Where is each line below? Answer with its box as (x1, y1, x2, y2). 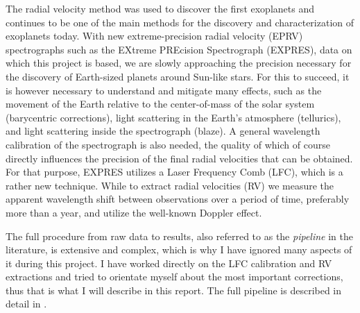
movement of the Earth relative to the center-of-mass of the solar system (6, 96, 315, 111)
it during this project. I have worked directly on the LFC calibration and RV (6, 255, 332, 270)
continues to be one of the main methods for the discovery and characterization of (6, 15, 354, 29)
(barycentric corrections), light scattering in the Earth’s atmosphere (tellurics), (6, 110, 341, 124)
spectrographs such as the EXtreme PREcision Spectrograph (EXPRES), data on (6, 42, 352, 56)
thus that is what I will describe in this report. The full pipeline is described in (6, 282, 342, 297)
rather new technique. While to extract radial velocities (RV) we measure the (6, 178, 334, 192)
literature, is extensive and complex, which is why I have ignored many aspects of (6, 242, 352, 257)
